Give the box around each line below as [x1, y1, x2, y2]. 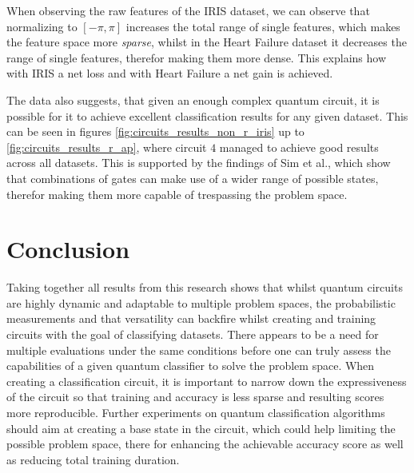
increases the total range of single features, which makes [125, 18, 400, 34]
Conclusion [6, 233, 130, 265]
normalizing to [6, 18, 78, 34]
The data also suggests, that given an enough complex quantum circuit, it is [6, 91, 380, 108]
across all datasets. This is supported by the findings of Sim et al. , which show [6, 154, 391, 171]
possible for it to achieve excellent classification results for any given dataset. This [6, 107, 408, 124]
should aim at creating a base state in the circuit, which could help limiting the [6, 419, 396, 436]
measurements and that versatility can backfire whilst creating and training [6, 310, 376, 327]
